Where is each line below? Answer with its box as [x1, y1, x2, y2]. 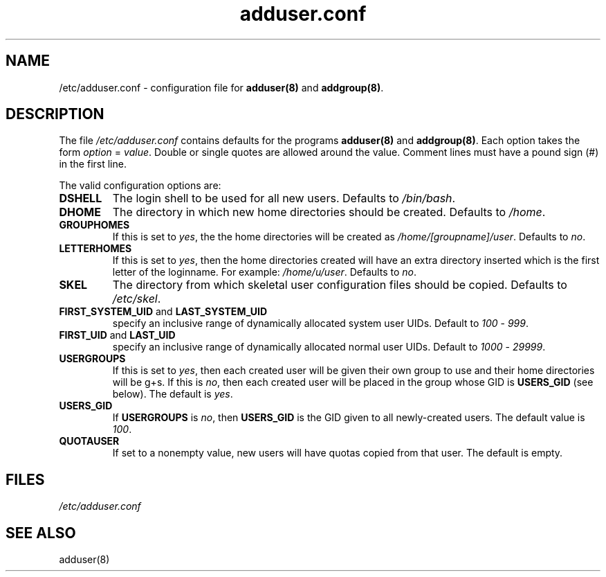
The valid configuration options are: [59, 179, 221, 192]
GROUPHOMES [59, 219, 130, 231]
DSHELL [59, 191, 102, 206]
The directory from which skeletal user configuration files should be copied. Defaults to [112, 278, 567, 292]
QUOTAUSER [59, 435, 120, 447]
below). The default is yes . [112, 388, 233, 400]
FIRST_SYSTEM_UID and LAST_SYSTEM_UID [59, 305, 268, 318]
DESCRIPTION [6, 105, 104, 123]
